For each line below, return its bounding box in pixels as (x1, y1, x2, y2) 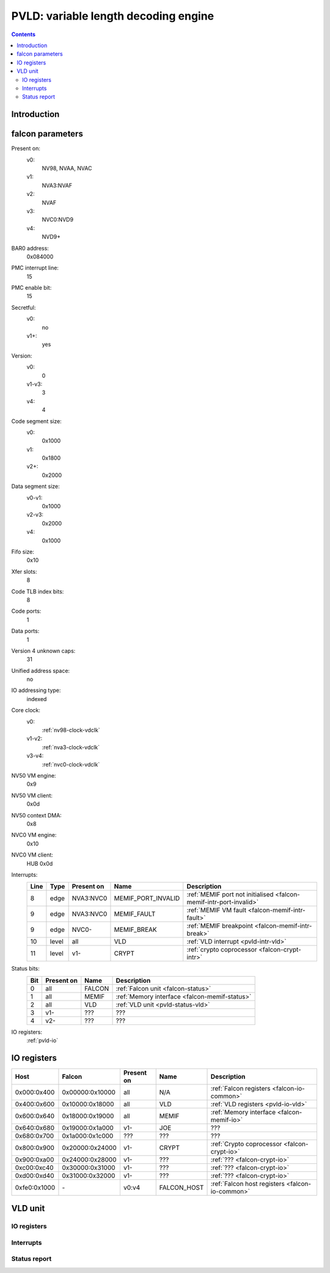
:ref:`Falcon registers (210, 1084, 271, 1092)
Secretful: (11, 304, 36, 311)
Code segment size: (11, 417, 62, 425)
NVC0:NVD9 (42, 216, 73, 223)
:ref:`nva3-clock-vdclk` (42, 743, 100, 751)
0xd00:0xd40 (15, 1171, 54, 1180)
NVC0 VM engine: (11, 832, 57, 839)
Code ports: (11, 607, 42, 615)
